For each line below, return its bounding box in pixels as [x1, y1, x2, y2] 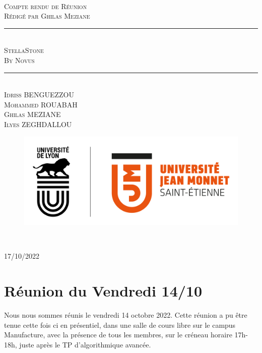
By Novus [4, 54, 35, 65]
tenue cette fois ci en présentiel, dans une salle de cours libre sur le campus [4, 319, 236, 330]
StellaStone [4, 45, 44, 55]
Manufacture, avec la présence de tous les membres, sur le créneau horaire [4, 329, 232, 340]
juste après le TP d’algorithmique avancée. [19, 339, 151, 349]
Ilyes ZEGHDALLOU [4, 119, 72, 129]
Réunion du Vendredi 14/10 [4, 280, 203, 301]
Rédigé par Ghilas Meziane [4, 11, 90, 21]
